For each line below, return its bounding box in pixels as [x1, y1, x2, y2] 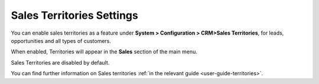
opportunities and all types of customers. [11, 37, 112, 44]
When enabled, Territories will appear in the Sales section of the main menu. [11, 48, 197, 55]
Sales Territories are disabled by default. [11, 59, 110, 66]
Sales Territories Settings [11, 9, 138, 22]
